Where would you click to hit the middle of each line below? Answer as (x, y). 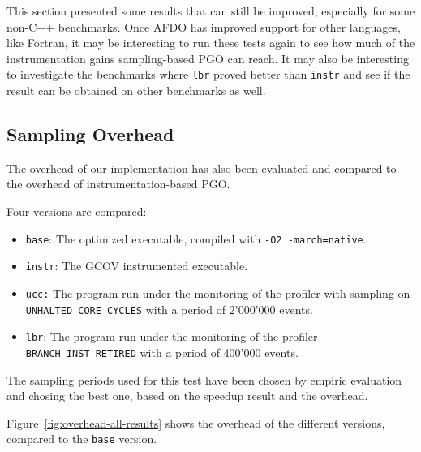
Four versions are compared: (77, 211)
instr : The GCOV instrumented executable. (137, 266)
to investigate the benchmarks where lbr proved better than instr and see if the (208, 74)
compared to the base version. (82, 439)
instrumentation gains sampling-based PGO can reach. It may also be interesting (208, 58)
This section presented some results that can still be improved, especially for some (211, 11)
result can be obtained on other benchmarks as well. (136, 90)
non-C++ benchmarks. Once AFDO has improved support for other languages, (204, 26)
